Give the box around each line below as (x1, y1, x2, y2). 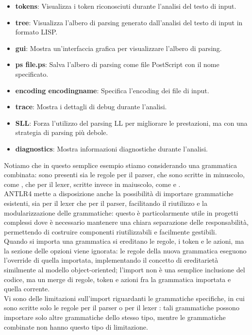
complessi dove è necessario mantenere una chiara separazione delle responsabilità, (4, 217, 249, 227)
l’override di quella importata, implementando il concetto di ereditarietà (4, 255, 218, 265)
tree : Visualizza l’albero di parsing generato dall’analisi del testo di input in (15, 17, 243, 27)
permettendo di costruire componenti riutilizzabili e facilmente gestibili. (4, 226, 217, 236)
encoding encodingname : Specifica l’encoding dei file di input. (15, 85, 209, 95)
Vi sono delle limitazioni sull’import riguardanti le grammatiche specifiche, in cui (4, 293, 245, 303)
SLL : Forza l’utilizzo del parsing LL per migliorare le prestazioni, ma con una (15, 117, 248, 128)
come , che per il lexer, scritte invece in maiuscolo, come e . (4, 179, 181, 189)
